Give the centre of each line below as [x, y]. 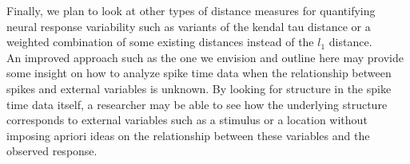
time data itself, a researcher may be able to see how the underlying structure [197, 104]
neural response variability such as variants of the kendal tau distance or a [189, 26]
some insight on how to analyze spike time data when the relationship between [199, 73]
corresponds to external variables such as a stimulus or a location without [187, 120]
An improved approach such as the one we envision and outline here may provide [205, 57]
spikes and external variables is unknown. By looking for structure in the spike [199, 88]
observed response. [52, 151]
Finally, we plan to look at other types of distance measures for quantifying [191, 10]
